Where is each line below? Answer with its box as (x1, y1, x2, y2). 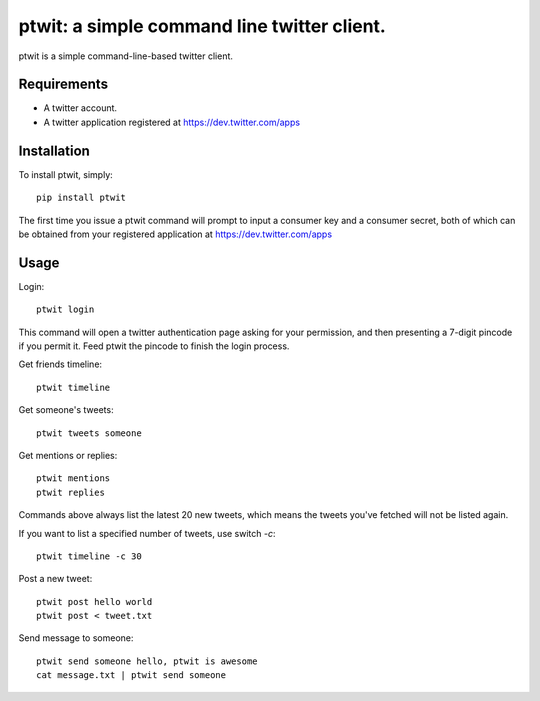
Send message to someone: (18, 632, 134, 644)
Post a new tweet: (18, 573, 93, 585)
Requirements (18, 76, 109, 93)
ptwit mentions (36, 473, 111, 484)
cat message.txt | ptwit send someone (36, 670, 227, 681)
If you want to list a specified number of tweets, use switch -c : (18, 527, 276, 539)
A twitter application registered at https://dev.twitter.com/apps (43, 116, 300, 128)
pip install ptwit (36, 192, 127, 204)
